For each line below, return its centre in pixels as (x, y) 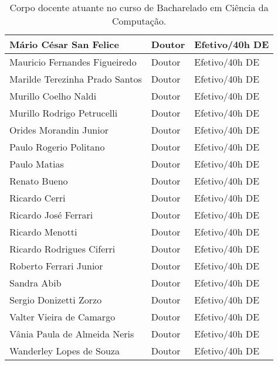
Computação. (139, 21)
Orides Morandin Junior (59, 130)
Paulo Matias (37, 164)
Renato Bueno (39, 181)
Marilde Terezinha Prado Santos (76, 79)
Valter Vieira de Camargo (62, 317)
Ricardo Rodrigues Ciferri (62, 249)
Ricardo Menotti (43, 232)
